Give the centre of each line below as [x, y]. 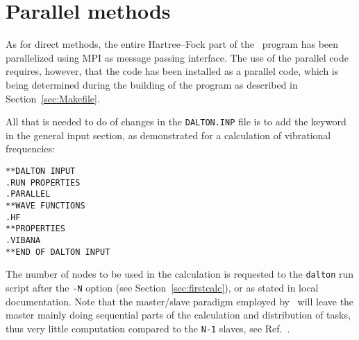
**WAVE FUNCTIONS [45, 205]
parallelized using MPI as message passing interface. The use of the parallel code [177, 57]
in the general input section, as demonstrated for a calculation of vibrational [168, 135]
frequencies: [30, 149]
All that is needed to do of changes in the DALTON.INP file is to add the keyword [176, 122]
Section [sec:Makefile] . [53, 98]
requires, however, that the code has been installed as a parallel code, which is [172, 71]
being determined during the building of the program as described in [152, 84]
